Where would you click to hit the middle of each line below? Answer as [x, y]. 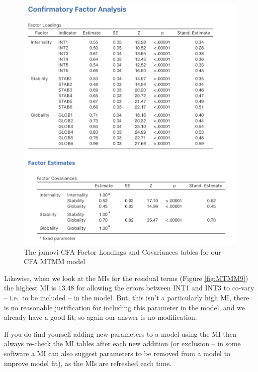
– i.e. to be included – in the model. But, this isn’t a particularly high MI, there [127, 297]
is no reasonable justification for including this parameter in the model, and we [125, 307]
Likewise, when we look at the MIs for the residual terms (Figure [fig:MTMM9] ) [126, 278]
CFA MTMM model [55, 261]
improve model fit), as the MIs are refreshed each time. [88, 363]
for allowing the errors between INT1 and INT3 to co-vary [165, 288]
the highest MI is [30, 288]
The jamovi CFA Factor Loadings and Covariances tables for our [123, 251]
